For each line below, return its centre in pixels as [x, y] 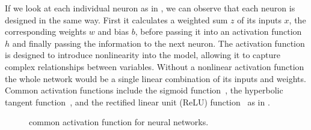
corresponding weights [46, 31]
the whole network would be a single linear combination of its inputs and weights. [155, 78]
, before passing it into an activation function [218, 31]
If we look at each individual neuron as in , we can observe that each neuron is [150, 8]
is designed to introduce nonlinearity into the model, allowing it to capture [143, 55]
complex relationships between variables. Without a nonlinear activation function [155, 66]
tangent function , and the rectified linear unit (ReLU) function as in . [137, 102]
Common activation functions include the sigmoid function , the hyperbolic [144, 90]
